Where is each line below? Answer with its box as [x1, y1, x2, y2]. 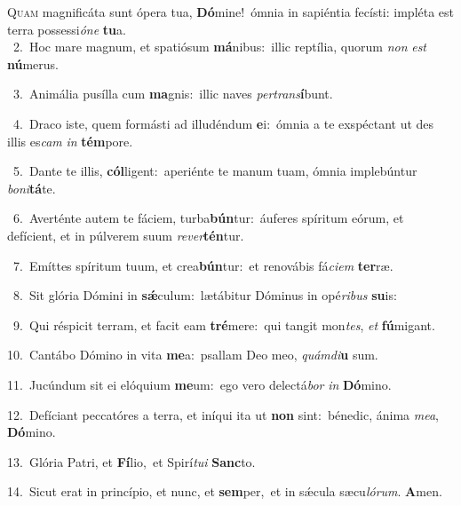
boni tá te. [7, 178, 56, 197]
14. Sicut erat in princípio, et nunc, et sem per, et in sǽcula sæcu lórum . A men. [7, 482, 442, 501]
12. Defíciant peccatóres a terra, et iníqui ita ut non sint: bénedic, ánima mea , [7, 405, 439, 423]
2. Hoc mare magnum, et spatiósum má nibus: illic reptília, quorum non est [12, 37, 427, 56]
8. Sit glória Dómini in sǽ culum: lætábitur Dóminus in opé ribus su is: [12, 286, 397, 304]
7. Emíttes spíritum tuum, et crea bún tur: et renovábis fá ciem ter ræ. [12, 256, 393, 274]
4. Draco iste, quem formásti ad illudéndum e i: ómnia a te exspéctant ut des [12, 114, 434, 132]
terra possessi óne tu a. [7, 20, 126, 38]
